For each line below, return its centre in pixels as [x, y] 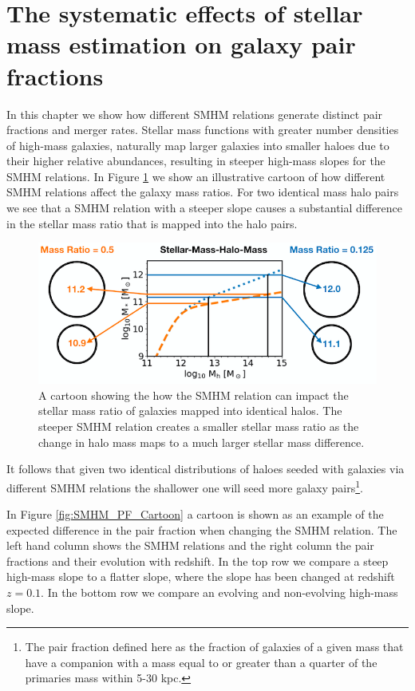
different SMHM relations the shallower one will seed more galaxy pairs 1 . [185, 486]
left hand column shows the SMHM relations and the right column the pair [190, 545]
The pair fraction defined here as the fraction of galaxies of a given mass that [214, 647]
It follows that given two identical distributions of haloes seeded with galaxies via [206, 469]
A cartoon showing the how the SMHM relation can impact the [194, 395]
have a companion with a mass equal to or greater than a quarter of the [201, 662]
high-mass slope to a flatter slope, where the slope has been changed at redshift [201, 576]
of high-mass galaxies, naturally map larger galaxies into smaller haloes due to [198, 145]
